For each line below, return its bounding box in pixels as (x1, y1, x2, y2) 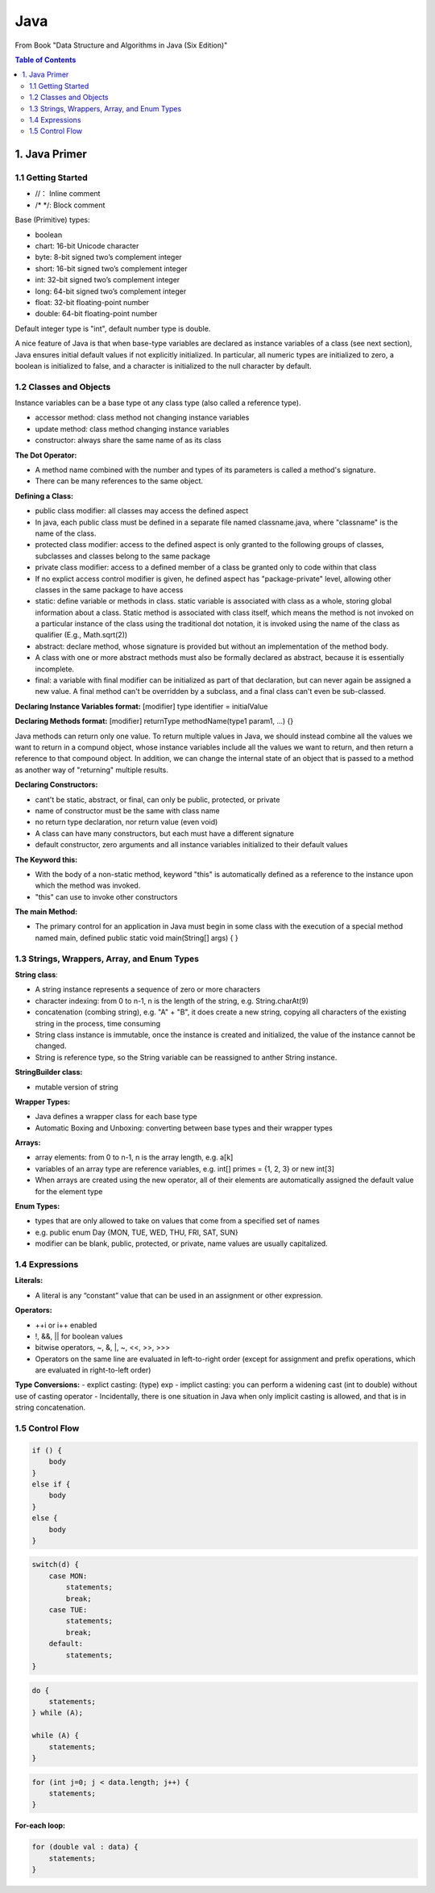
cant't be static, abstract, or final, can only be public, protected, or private (35, 795, 280, 804)
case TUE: (48, 1606, 88, 1615)
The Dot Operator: (14, 450, 77, 460)
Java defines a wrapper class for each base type (35, 1112, 197, 1122)
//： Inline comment (35, 189, 101, 198)
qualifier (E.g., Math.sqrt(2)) (35, 630, 128, 640)
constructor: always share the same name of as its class (35, 436, 222, 445)
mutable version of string (35, 1082, 118, 1092)
